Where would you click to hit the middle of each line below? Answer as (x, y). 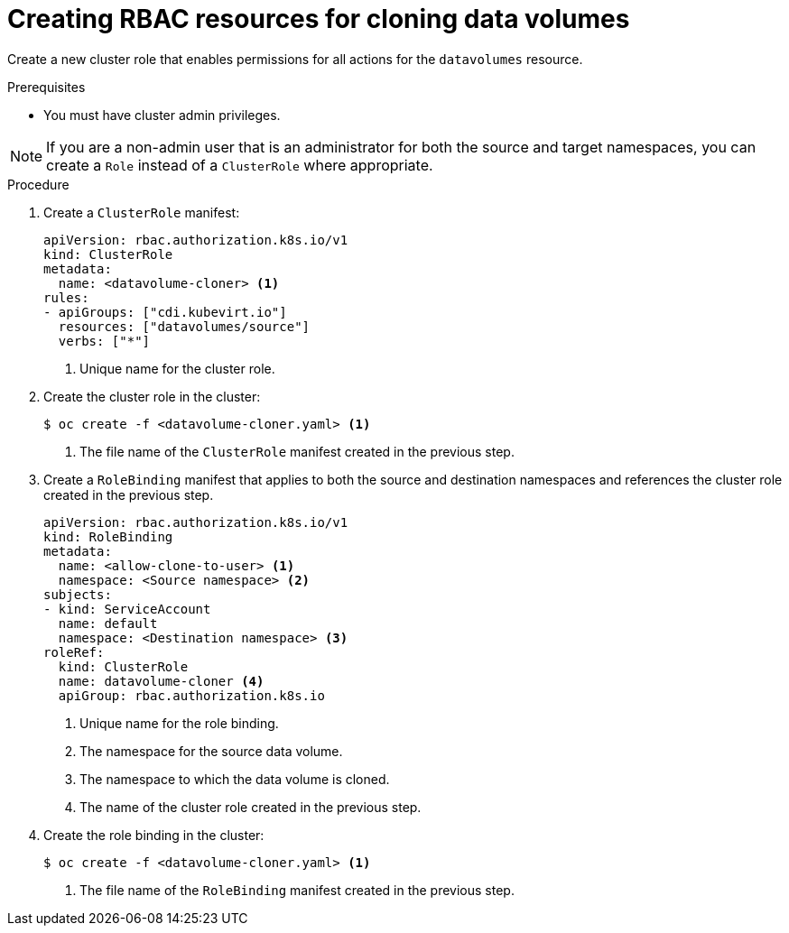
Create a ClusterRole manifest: (142, 212)
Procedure (38, 184)
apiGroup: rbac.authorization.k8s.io (191, 695)
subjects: (78, 594)
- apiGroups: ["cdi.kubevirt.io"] (165, 312)
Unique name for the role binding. (179, 723)
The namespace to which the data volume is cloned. (235, 779)
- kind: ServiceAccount (127, 609)
